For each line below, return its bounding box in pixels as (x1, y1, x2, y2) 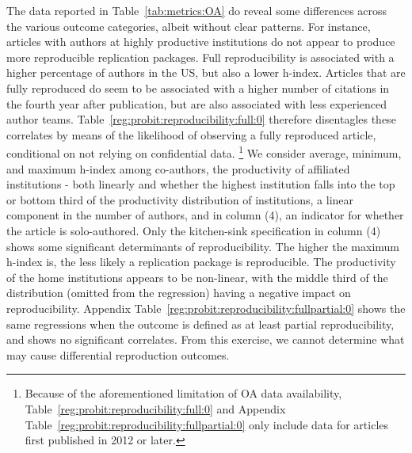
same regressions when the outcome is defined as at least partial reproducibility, (6, 315, 395, 332)
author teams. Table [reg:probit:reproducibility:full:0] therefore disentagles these (6, 111, 396, 128)
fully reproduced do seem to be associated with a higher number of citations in (6, 79, 390, 96)
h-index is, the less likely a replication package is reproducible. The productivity (6, 253, 396, 270)
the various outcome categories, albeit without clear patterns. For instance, (6, 17, 371, 34)
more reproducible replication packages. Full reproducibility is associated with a (6, 48, 395, 65)
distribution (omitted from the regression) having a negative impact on (6, 284, 351, 301)
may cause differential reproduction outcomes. (6, 346, 230, 363)
